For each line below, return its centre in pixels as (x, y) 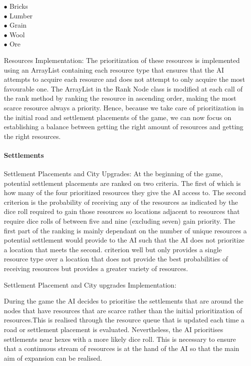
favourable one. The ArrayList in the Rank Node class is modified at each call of (123, 88)
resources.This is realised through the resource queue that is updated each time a (124, 320)
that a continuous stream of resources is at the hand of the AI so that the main (122, 348)
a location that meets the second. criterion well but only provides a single (113, 249)
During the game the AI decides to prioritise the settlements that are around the (124, 301)
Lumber (21, 15)
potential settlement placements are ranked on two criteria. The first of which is (122, 183)
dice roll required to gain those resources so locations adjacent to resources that (122, 211)
